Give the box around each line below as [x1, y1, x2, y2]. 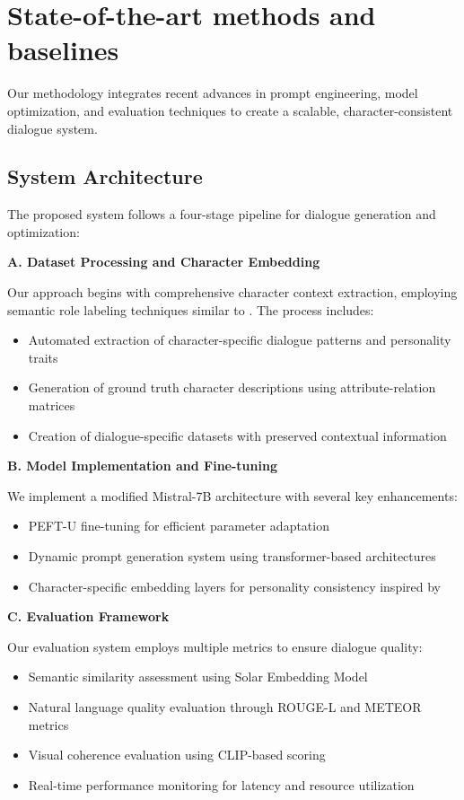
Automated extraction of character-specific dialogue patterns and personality [28, 330, 451, 349]
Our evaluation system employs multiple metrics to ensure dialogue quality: [7, 637, 423, 655]
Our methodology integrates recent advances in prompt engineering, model [7, 84, 418, 102]
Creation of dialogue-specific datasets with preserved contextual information [28, 426, 447, 444]
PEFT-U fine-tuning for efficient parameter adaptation [28, 516, 329, 535]
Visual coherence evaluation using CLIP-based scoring [28, 745, 326, 764]
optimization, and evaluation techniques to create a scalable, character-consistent [7, 101, 453, 119]
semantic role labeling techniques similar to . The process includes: [7, 300, 374, 319]
